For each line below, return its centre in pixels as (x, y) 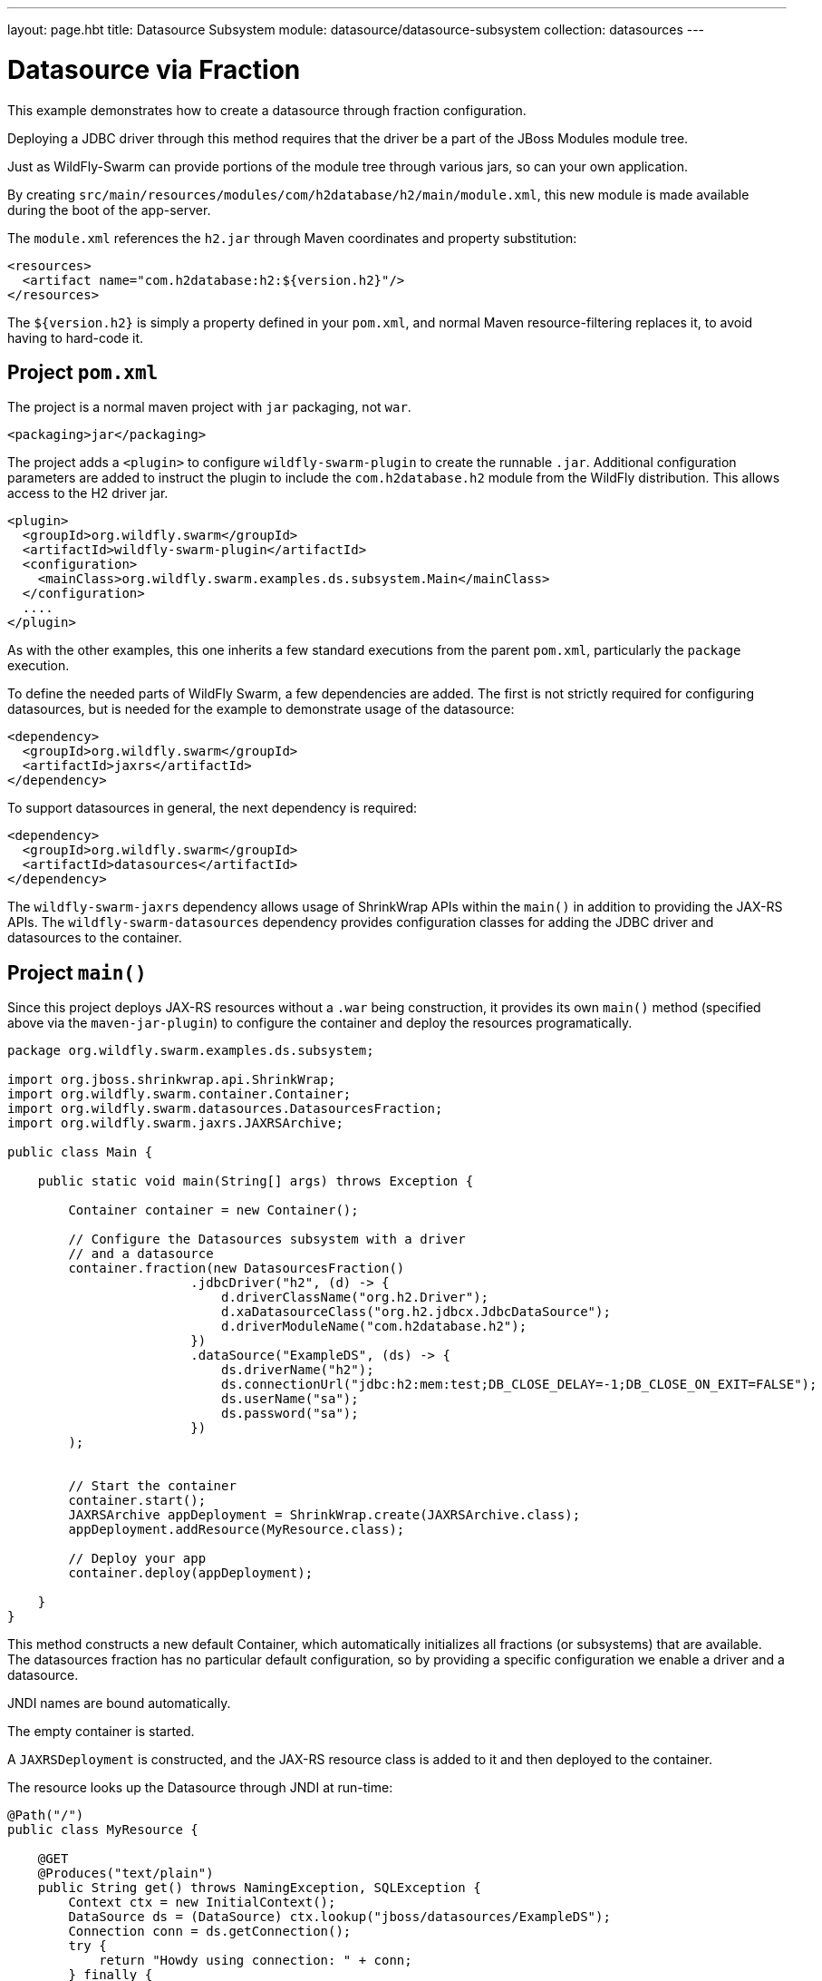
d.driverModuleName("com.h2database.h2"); (374, 1327)
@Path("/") (46, 1815)
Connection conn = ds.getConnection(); (210, 1932)
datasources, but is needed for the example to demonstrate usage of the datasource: (261, 709)
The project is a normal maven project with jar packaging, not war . (209, 407)
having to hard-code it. (76, 337)
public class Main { (80, 1152)
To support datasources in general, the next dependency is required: (213, 808)
